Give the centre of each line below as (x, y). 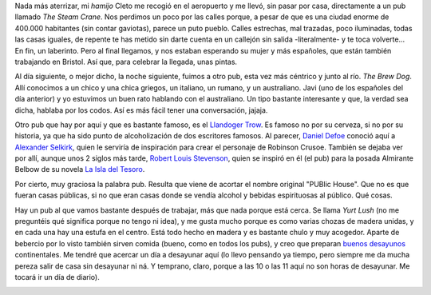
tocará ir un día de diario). (57, 277)
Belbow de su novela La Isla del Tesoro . (80, 169)
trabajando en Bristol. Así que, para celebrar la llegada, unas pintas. (126, 62)
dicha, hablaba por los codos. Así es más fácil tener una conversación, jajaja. (141, 110)
